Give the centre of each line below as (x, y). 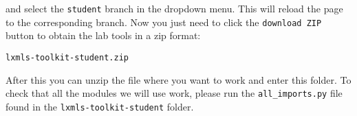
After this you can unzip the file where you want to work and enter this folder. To (178, 79)
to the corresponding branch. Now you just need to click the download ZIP (164, 22)
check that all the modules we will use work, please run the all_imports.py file (174, 93)
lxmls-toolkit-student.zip (67, 57)
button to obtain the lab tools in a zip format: (103, 35)
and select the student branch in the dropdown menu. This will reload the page (174, 8)
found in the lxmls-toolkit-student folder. (100, 106)
